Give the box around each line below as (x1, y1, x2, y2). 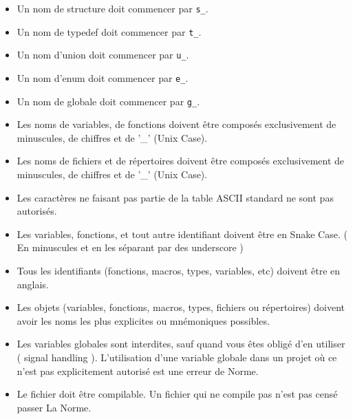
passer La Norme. (17, 400, 92, 414)
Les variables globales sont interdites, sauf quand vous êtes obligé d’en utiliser (17, 336, 345, 351)
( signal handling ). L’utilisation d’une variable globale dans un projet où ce (17, 350, 337, 364)
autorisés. (17, 204, 57, 218)
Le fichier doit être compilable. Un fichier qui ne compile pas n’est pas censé (17, 387, 338, 401)
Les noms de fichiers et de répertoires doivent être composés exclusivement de (17, 153, 345, 168)
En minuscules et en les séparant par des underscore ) (17, 240, 244, 255)
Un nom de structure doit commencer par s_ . (17, 1, 208, 15)
